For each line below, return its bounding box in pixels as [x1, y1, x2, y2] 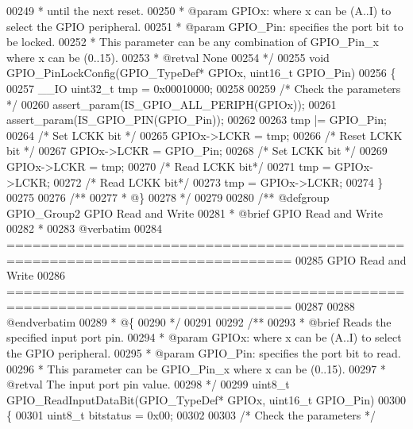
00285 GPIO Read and [295, 251, 407, 268]
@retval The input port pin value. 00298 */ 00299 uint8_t [6, 376, 290, 392]
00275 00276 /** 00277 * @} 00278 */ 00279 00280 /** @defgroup [6, 189, 330, 206]
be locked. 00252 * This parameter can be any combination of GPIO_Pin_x [6, 33, 379, 50]
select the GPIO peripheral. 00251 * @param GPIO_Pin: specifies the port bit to [6, 17, 403, 34]
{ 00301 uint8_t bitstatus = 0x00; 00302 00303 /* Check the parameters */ [6, 407, 376, 423]
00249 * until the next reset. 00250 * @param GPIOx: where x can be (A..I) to [6, 2, 392, 18]
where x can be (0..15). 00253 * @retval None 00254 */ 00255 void [6, 48, 330, 65]
